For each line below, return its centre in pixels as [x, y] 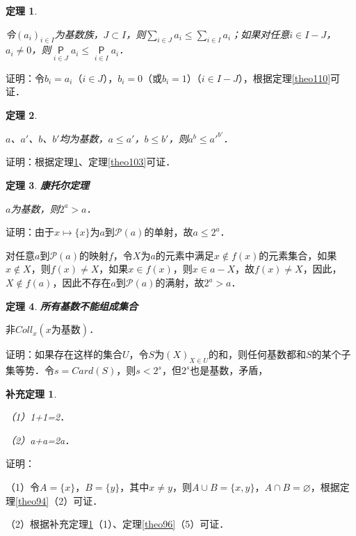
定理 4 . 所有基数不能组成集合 [72, 306]
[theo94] [32, 500]
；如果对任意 [260, 34]
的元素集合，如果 [298, 255]
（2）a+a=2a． [40, 440]
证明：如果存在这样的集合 [64, 354]
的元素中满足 [185, 255]
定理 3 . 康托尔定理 [47, 185]
